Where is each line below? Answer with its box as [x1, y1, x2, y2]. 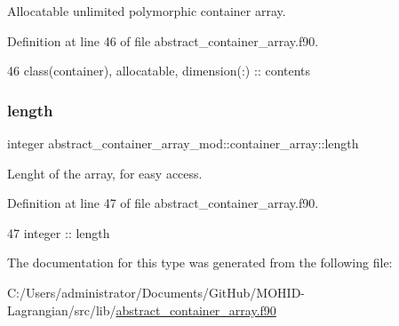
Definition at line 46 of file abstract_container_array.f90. [7, 31, 319, 50]
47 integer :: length [7, 223, 110, 242]
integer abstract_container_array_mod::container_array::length [7, 134, 359, 152]
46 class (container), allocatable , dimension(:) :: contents [7, 61, 311, 80]
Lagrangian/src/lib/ [7, 300, 116, 319]
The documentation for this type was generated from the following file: [7, 253, 393, 272]
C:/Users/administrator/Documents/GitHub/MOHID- [7, 282, 305, 301]
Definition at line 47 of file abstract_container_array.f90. [7, 194, 319, 212]
